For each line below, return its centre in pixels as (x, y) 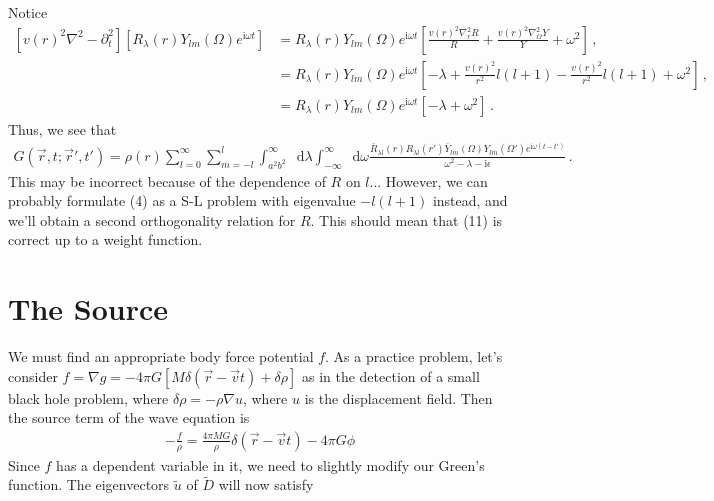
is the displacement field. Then (398, 397)
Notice (28, 12)
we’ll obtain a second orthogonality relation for (152, 219)
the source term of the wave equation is (129, 417)
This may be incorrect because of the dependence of (167, 180)
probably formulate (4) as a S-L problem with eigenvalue (182, 200)
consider (33, 375)
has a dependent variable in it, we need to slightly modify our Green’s (270, 464)
